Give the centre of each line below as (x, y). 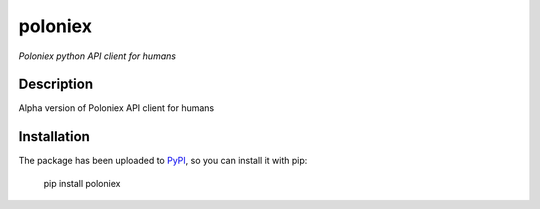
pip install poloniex (82, 183)
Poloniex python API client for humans (97, 56)
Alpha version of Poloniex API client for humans (116, 108)
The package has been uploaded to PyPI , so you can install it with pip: (163, 161)
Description (56, 84)
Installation (54, 136)
